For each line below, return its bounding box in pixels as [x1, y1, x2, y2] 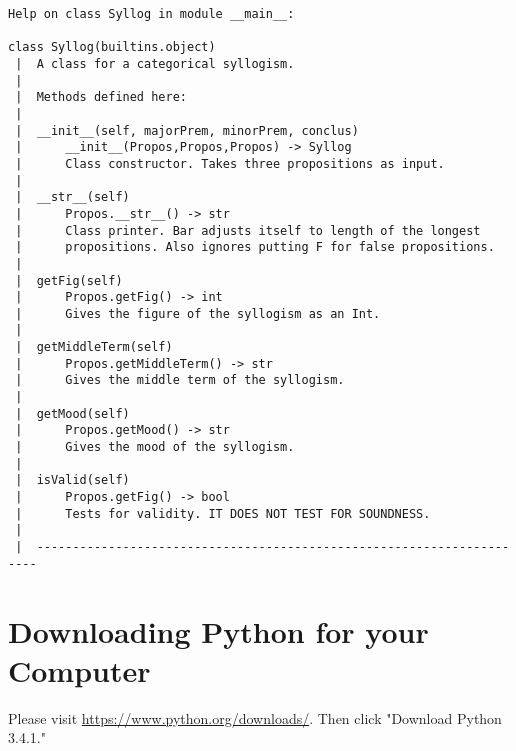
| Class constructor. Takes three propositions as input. [15, 156, 445, 171]
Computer [8, 649, 151, 690]
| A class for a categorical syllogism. [15, 56, 295, 71]
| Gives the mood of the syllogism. [15, 440, 295, 455]
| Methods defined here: [15, 90, 187, 105]
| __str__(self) [15, 190, 130, 205]
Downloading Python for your [8, 610, 429, 651]
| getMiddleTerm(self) [15, 340, 173, 355]
